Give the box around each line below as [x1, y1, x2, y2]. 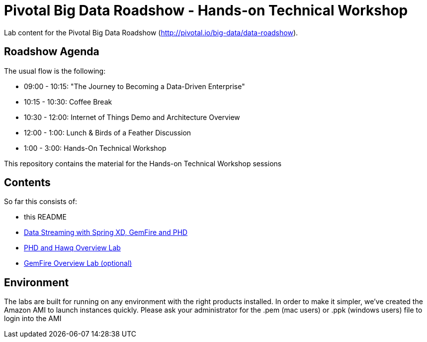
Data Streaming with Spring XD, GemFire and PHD [24, 228, 188, 237]
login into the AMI [4, 314, 62, 323]
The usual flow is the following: [4, 66, 106, 75]
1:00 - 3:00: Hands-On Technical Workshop [24, 143, 167, 152]
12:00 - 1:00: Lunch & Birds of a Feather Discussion [24, 128, 191, 137]
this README [24, 213, 67, 222]
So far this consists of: [4, 197, 78, 206]
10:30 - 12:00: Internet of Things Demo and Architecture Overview [24, 113, 240, 121]
